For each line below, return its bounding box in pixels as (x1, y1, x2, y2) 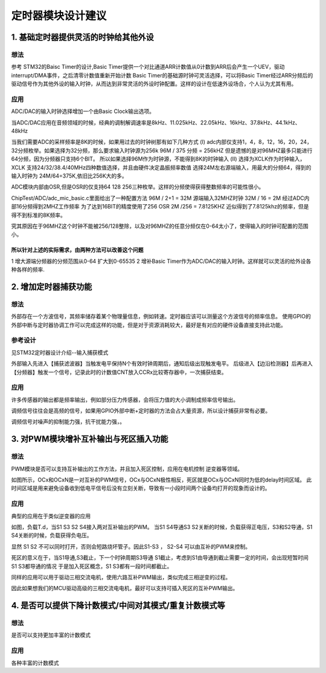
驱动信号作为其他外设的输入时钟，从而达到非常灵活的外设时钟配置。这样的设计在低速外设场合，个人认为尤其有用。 (11, 80, 297, 88)
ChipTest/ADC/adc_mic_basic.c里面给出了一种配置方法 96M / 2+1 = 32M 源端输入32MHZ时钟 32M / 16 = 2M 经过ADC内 (11, 194, 310, 202)
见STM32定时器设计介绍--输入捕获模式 (11, 349, 109, 356)
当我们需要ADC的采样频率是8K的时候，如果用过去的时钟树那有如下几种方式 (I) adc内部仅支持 (11, 138, 243, 146)
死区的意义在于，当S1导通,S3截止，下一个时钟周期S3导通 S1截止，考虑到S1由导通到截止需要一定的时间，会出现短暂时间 (11, 554, 309, 561)
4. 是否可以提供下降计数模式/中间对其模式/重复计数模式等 (11, 601, 226, 611)
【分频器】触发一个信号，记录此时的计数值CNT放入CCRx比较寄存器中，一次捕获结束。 (11, 369, 227, 376)
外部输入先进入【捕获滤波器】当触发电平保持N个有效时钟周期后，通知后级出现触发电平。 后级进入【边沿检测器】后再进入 (11, 360, 313, 367)
